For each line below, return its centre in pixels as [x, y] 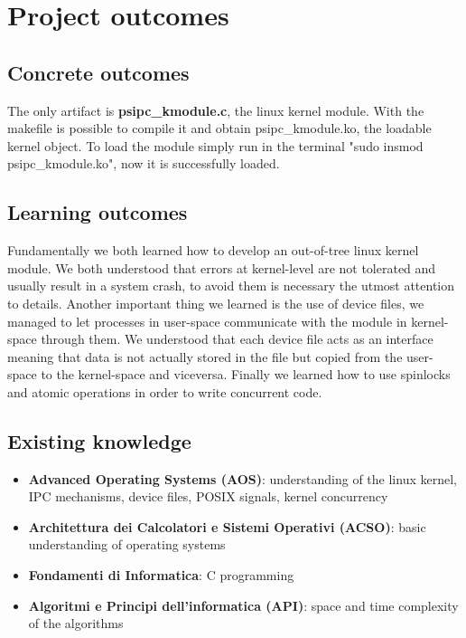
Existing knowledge [99, 440]
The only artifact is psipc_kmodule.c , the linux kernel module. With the [216, 110]
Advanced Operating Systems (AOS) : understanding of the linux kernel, [242, 478]
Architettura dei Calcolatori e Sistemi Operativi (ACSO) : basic [227, 526]
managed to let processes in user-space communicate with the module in [207, 321]
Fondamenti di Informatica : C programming [161, 575]
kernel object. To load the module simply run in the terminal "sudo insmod [215, 145]
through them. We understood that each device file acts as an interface [237, 339]
